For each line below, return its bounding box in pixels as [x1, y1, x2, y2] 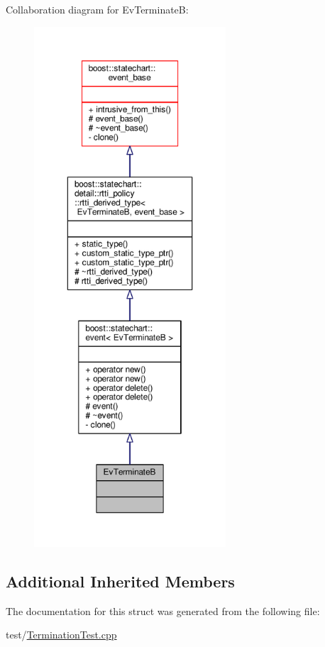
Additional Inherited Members [6, 570, 235, 592]
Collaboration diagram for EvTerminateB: [6, 2, 189, 16]
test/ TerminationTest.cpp [6, 627, 117, 642]
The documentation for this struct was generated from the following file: [6, 603, 320, 618]
